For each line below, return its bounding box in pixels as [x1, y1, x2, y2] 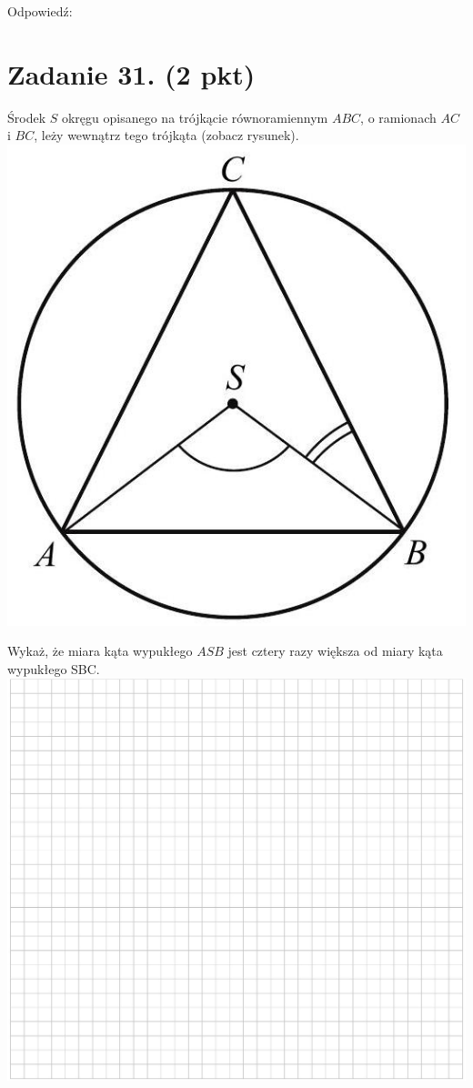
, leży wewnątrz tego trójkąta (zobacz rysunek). [34, 126, 299, 145]
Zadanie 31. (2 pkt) [7, 55, 256, 92]
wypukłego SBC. [7, 659, 100, 678]
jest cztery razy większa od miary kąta [227, 641, 443, 660]
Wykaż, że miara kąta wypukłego [7, 641, 193, 660]
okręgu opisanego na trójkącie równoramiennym [61, 107, 328, 126]
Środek [7, 107, 46, 126]
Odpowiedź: [7, 2, 73, 20]
